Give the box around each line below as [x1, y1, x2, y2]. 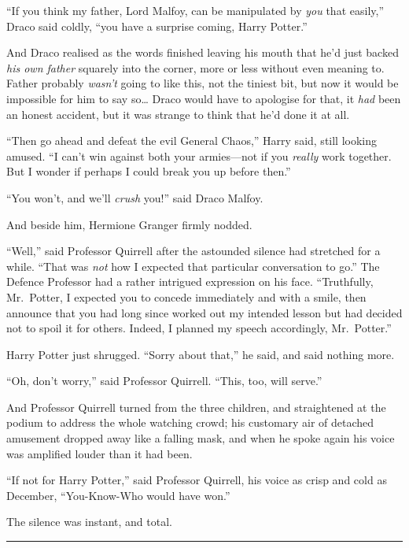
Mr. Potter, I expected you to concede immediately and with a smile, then [6, 288, 367, 305]
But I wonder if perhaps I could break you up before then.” [6, 163, 291, 180]
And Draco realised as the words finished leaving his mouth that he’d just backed [6, 44, 399, 61]
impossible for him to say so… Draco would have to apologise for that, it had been [6, 90, 401, 106]
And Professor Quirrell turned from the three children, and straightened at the [6, 398, 386, 415]
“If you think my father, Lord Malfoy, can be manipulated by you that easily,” [6, 2, 385, 18]
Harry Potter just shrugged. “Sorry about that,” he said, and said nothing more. [6, 346, 395, 362]
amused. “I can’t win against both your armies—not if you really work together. [6, 147, 392, 164]
